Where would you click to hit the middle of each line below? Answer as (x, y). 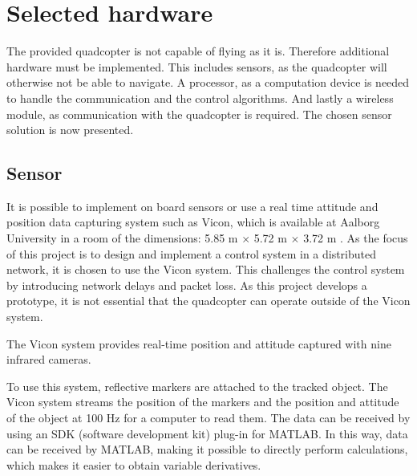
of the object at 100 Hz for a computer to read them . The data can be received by (208, 418)
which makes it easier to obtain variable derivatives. (134, 464)
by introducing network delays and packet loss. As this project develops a (187, 285)
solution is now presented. (70, 130)
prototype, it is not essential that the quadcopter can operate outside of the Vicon (208, 301)
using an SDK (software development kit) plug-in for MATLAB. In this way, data (207, 433)
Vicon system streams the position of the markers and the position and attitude (203, 402)
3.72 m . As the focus (356, 238)
